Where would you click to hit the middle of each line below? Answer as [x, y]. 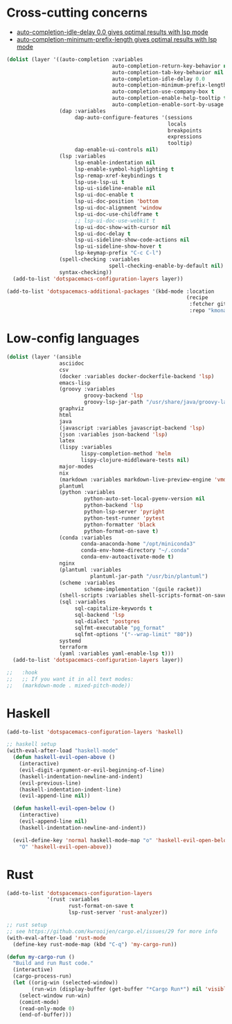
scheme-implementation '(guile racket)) [143, 589]
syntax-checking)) [86, 272]
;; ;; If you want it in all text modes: [70, 679]
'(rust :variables [73, 900]
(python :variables [87, 493]
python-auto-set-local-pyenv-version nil [144, 499]
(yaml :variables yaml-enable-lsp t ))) [117, 654]
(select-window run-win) [55, 996]
